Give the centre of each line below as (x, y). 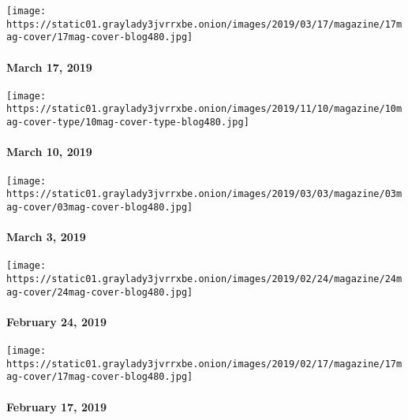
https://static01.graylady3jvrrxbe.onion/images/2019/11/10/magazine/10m (204, 109)
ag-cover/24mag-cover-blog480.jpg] (100, 292)
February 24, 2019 (57, 321)
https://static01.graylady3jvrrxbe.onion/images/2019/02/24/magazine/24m (204, 279)
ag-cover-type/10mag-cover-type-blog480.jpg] (128, 123)
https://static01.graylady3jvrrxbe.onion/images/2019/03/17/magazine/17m (204, 24)
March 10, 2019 (49, 152)
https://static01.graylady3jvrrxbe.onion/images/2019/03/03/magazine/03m (204, 194)
